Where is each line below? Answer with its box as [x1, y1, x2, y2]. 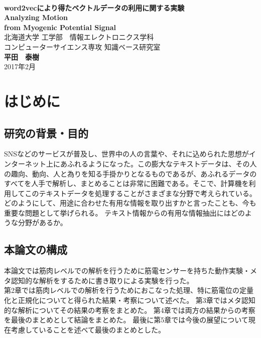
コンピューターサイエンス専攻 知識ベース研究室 [4, 41, 161, 52]
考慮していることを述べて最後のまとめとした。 [11, 324, 166, 334]
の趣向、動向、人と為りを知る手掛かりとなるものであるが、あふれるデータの [4, 168, 257, 179]
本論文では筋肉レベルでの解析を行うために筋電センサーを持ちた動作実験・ [4, 265, 250, 276]
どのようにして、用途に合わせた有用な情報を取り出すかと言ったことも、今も [4, 198, 256, 208]
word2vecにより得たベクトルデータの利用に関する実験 [4, 2, 185, 13]
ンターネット [4, 158, 46, 168]
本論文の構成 [4, 242, 67, 257]
